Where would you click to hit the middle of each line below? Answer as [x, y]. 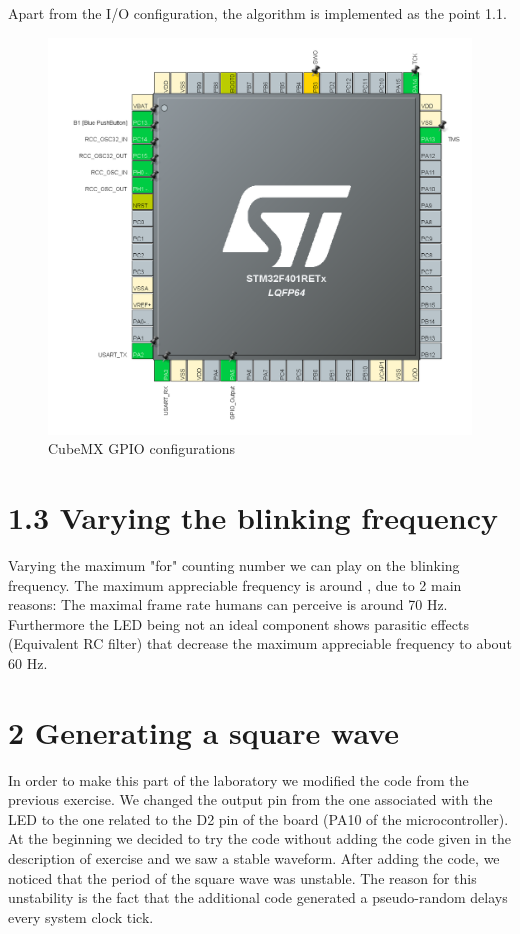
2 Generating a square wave [203, 731]
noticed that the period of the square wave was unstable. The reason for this [242, 877]
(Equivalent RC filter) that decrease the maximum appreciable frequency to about [260, 643]
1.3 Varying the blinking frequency [253, 517]
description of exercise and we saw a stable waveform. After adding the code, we [254, 858]
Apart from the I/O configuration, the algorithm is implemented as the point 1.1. [257, 13]
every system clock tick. [81, 916]
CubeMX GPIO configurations [142, 448]
